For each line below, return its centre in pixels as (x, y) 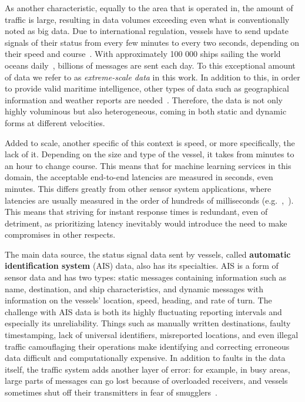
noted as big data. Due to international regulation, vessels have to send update (147, 31)
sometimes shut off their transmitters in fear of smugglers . (111, 392)
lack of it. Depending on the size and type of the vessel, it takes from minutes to (150, 154)
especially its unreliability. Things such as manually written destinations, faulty (148, 323)
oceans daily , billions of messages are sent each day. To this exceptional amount (150, 65)
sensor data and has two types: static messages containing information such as (146, 277)
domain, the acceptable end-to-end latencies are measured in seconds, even (139, 177)
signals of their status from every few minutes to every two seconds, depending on (152, 42)
